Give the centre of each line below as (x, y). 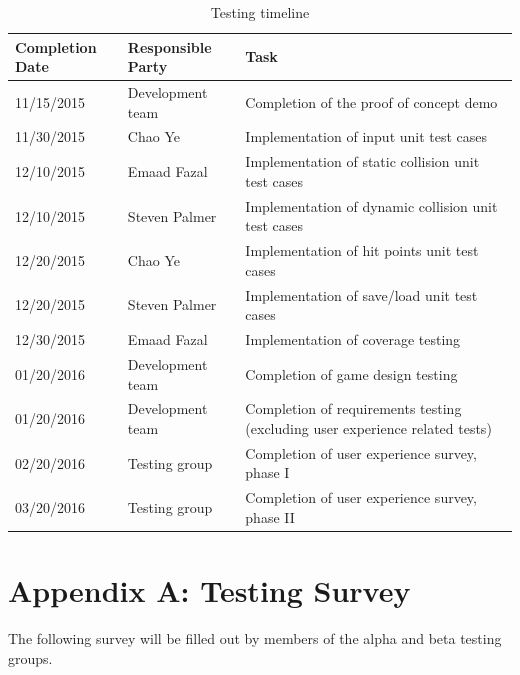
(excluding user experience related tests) (368, 427)
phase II (270, 516)
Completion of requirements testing (353, 408)
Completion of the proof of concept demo (371, 101)
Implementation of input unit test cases (366, 136)
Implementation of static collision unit (362, 161)
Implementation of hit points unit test (362, 250)
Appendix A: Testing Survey (209, 590)
